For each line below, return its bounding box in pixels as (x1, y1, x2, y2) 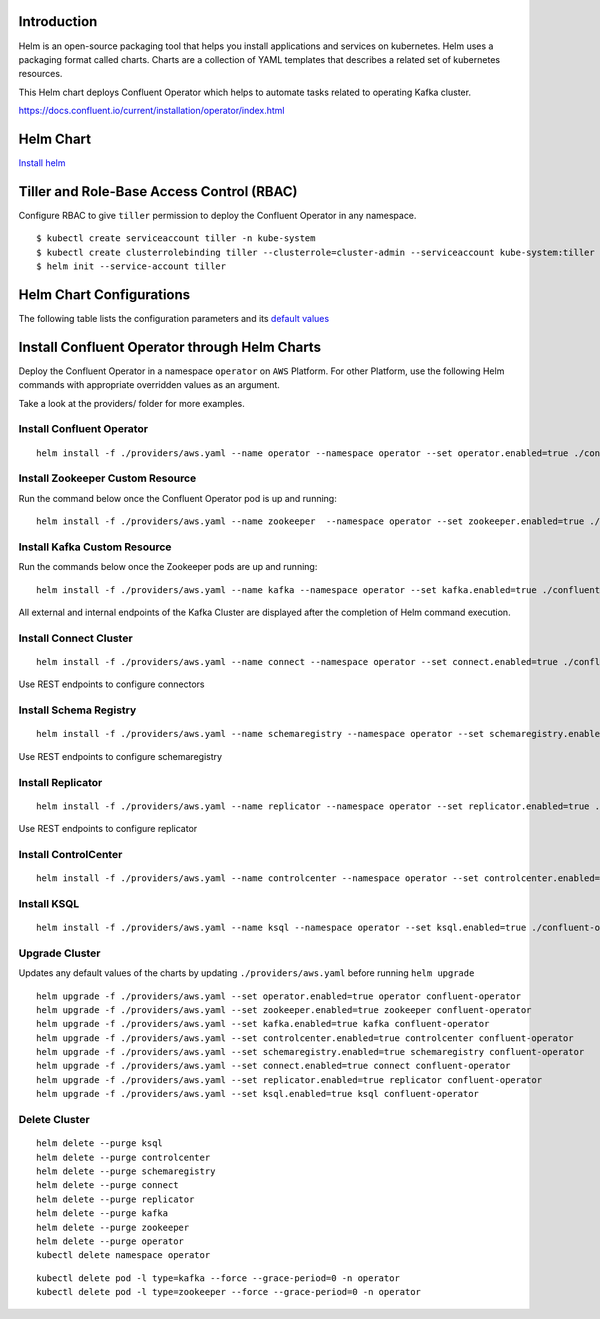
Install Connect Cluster (18, 631, 134, 645)
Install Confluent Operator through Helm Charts (18, 338, 322, 355)
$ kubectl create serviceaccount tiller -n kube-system (36, 233, 316, 244)
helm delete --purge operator (36, 1235, 185, 1247)
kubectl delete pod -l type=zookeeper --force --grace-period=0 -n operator (36, 1286, 422, 1298)
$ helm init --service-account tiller (36, 261, 227, 272)
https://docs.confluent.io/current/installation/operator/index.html (18, 105, 285, 117)
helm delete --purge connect (36, 1180, 179, 1191)
